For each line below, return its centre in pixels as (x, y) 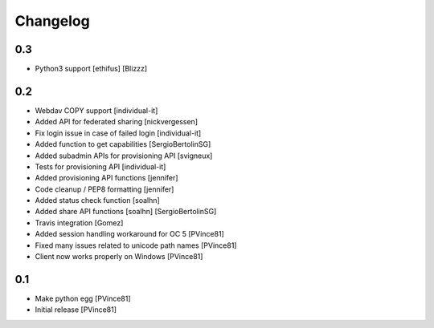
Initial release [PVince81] (76, 310)
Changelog (52, 21)
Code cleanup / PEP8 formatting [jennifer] (104, 189)
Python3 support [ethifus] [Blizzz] (91, 69)
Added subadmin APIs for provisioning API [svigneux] (124, 156)
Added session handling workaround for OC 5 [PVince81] (129, 234)
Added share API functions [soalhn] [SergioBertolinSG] (126, 212)
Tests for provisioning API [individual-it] (100, 166)
